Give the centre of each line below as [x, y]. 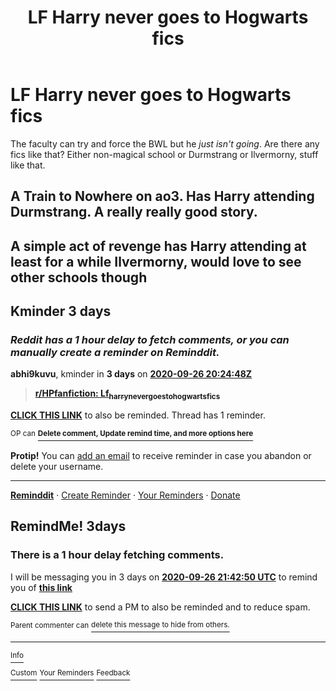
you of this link [41, 587]
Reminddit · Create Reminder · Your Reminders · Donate [125, 495]
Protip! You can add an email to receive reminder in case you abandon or [161, 455]
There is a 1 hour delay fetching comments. [117, 555]
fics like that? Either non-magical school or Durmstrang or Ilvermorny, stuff [164, 154]
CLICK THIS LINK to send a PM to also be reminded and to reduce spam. [160, 607]
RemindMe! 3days [68, 526]
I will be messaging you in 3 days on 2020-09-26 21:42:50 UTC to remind [164, 577]
